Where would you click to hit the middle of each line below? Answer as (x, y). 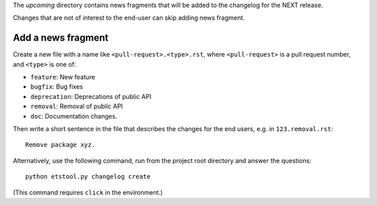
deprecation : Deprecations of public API (91, 96)
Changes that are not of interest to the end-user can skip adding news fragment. (129, 18)
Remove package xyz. (60, 145)
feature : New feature (63, 77)
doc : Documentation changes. (74, 116)
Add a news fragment (61, 38)
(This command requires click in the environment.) (88, 192)
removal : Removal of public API (77, 106)
